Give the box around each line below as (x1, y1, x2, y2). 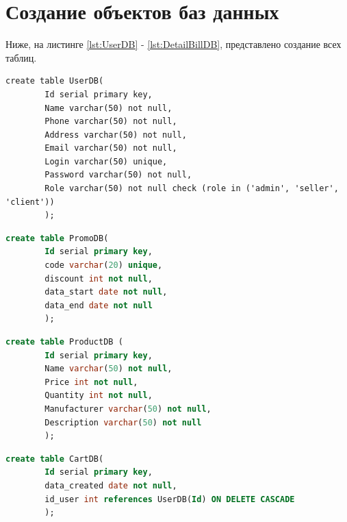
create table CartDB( (5, 453, 104, 464)
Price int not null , (44, 377, 138, 387)
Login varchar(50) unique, (44, 156, 168, 166)
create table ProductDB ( (5, 337, 123, 347)
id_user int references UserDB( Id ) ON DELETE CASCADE (44, 494, 295, 504)
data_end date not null (44, 300, 153, 310)
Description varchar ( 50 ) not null (44, 417, 202, 427)
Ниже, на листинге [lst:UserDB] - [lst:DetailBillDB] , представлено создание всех (5, 37, 342, 51)
